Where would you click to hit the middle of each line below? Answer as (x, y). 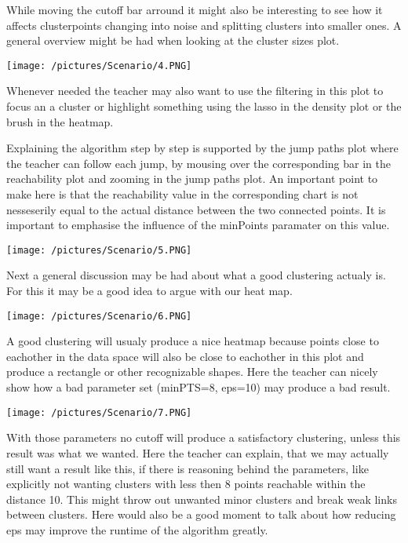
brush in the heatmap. (60, 121)
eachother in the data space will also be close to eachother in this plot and (185, 356)
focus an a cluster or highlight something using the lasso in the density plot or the (204, 106)
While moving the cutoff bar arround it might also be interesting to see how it (195, 9)
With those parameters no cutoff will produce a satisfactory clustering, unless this (204, 437)
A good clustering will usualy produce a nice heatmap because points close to (193, 341)
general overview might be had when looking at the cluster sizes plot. (173, 40)
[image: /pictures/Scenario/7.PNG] (99, 412)
